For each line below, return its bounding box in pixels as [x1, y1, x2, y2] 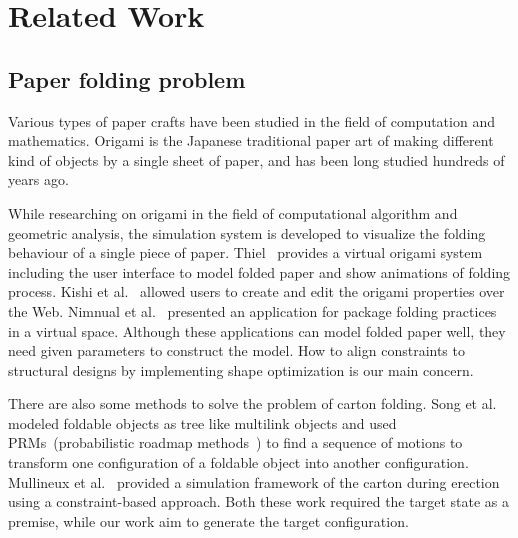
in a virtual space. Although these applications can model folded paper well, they [8, 320, 506, 341]
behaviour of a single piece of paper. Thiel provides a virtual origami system [8, 242, 483, 263]
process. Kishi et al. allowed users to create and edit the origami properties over [8, 281, 505, 302]
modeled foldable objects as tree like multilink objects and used [8, 412, 397, 433]
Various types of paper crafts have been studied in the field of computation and [8, 110, 495, 131]
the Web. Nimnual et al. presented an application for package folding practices [8, 300, 497, 321]
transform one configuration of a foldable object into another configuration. [8, 452, 469, 473]
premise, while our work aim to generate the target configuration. [8, 510, 409, 531]
